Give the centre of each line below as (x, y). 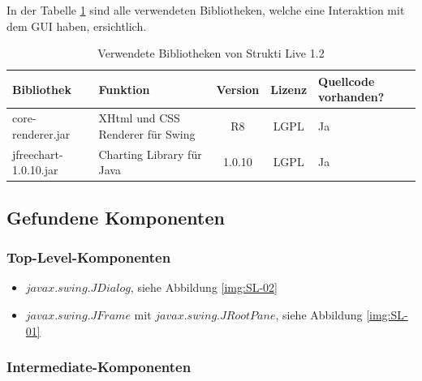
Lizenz (289, 89)
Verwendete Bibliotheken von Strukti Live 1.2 (211, 53)
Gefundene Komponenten (116, 217)
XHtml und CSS (139, 118)
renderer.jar (41, 133)
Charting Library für (150, 154)
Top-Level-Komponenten (89, 257)
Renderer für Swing (147, 133)
